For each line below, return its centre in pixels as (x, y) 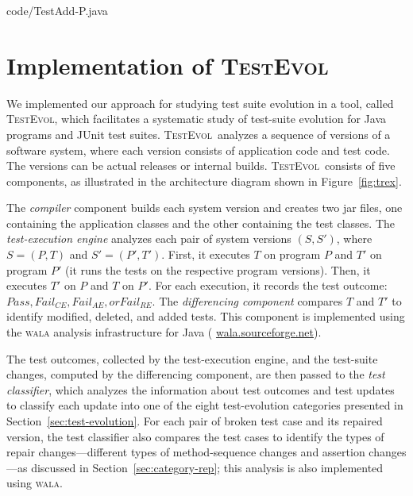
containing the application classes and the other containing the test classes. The (201, 223)
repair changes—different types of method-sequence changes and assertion (186, 452)
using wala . (35, 483)
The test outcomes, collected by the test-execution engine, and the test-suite (192, 358)
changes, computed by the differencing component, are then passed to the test (196, 374)
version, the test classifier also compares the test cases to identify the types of (195, 436)
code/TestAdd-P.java (57, 10)
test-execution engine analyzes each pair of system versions (149, 238)
